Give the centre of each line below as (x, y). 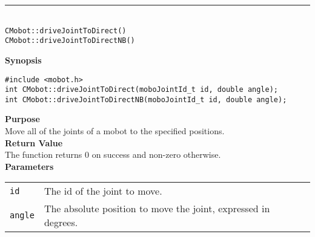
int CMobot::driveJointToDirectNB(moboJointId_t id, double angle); (146, 99)
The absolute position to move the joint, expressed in (157, 209)
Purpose (22, 119)
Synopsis (23, 60)
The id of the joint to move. (103, 191)
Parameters (29, 166)
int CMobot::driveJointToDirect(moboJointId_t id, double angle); (142, 90)
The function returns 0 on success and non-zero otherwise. (113, 154)
